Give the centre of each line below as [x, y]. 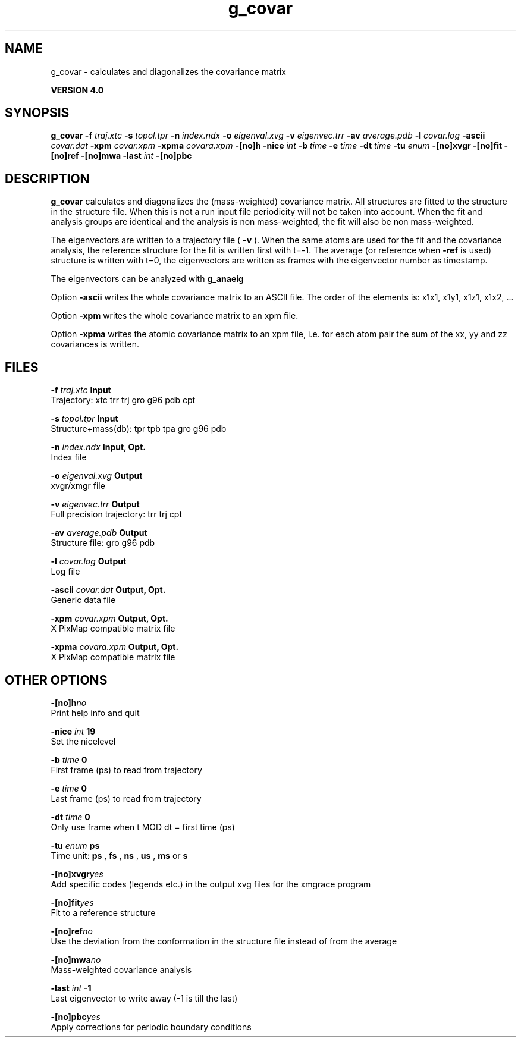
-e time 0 [69, 788]
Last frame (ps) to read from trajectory [126, 798]
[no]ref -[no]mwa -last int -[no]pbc [121, 156]
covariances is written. [95, 344]
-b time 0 [69, 759]
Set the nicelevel [83, 741]
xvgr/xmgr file [78, 486]
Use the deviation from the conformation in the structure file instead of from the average [224, 941]
